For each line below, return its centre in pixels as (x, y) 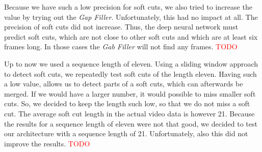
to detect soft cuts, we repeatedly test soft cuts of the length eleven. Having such (130, 73)
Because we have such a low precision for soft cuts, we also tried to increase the (128, 7)
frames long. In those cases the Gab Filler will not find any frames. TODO (121, 47)
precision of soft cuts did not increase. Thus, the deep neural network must (121, 27)
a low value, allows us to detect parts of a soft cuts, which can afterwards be (124, 84)
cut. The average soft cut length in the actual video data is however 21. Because (129, 113)
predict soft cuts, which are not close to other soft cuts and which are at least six (131, 36)
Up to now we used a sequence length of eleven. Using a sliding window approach (131, 63)
